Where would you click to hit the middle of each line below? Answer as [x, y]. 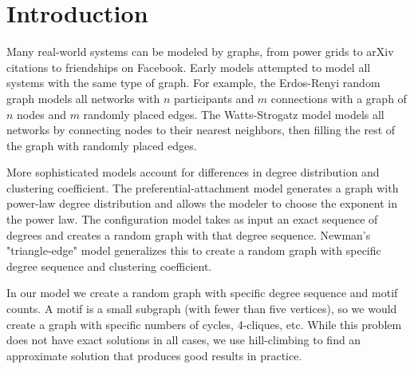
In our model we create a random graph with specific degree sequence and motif [202, 293]
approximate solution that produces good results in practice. [154, 355]
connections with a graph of [339, 98]
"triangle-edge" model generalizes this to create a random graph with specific [194, 250]
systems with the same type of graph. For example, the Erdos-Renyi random [193, 83]
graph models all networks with [83, 98]
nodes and [41, 114]
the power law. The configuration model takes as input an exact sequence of [192, 219]
